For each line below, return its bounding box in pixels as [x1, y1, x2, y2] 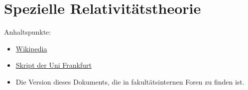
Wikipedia [15, 43, 47, 53]
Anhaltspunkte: [4, 27, 51, 37]
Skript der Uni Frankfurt [15, 60, 92, 70]
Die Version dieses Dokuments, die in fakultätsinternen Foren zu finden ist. [15, 76, 245, 87]
